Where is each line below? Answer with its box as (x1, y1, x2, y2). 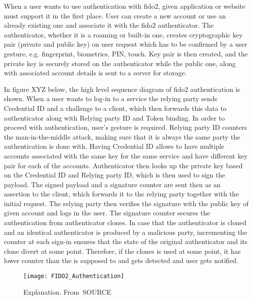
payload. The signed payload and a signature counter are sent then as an (4, 179, 221, 189)
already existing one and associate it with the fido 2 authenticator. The (4, 20, 214, 30)
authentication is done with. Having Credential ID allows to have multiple (4, 141, 224, 151)
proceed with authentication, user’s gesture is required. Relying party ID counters (4, 122, 247, 132)
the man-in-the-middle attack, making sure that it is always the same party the (4, 131, 240, 141)
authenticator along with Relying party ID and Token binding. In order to (4, 112, 225, 123)
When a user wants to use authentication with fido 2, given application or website (4, 1, 246, 11)
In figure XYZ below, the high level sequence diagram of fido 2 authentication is (4, 84, 240, 94)
